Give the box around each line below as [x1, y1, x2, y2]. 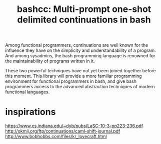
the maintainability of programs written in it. [5, 58, 95, 64]
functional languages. [5, 89, 50, 95]
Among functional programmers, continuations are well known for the [5, 42, 148, 48]
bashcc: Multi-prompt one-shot [16, 3, 151, 15]
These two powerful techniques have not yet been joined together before [5, 68, 156, 74]
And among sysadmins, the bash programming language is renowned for [5, 53, 155, 59]
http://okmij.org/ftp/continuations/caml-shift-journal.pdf [5, 128, 120, 134]
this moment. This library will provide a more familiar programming [5, 73, 142, 79]
